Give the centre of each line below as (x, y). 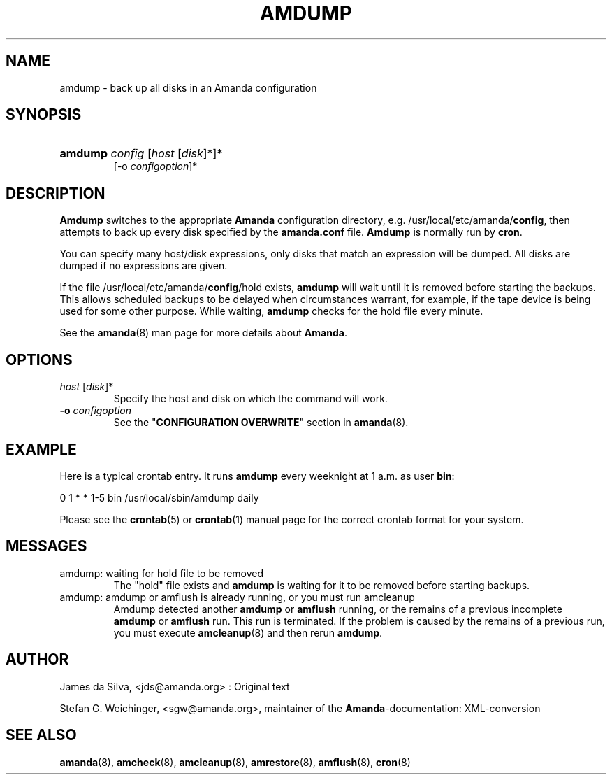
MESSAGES (46, 546)
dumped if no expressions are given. (144, 266)
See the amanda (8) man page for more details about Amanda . (203, 333)
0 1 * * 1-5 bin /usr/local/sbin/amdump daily (159, 497)
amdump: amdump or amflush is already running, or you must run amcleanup (237, 597)
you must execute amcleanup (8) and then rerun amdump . (248, 632)
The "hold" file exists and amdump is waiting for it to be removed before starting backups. (322, 585)
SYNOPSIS (44, 115)
